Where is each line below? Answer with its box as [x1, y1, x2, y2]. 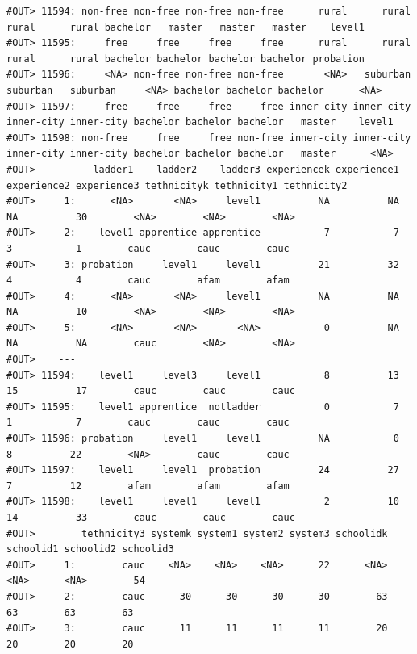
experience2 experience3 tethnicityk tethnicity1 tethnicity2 [6, 179, 348, 191]
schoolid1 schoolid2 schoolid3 [6, 543, 174, 555]
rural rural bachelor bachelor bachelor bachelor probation [6, 52, 365, 65]
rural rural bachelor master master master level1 [6, 21, 365, 33]
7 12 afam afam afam [6, 480, 290, 492]
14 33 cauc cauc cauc [6, 512, 295, 523]
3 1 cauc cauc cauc [6, 242, 290, 254]
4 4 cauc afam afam [6, 275, 290, 287]
